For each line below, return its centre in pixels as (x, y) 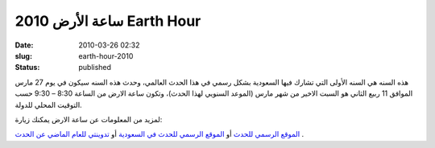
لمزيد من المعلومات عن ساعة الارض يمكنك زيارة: (89, 119)
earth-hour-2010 (106, 55)
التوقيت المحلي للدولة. (48, 105)
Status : (27, 68)
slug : (23, 55)
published (95, 68)
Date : (24, 45)
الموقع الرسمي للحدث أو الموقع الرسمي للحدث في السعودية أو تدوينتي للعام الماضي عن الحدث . (159, 134)
